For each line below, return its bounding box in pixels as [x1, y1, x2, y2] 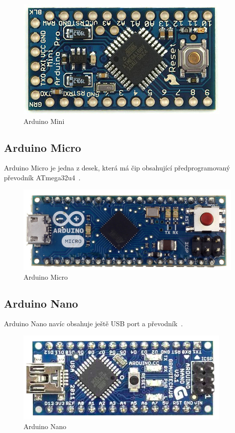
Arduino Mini [23, 116, 65, 126]
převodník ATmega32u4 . [4, 172, 81, 182]
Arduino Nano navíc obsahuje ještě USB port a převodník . [4, 318, 183, 329]
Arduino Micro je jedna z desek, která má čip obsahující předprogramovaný [4, 163, 230, 173]
